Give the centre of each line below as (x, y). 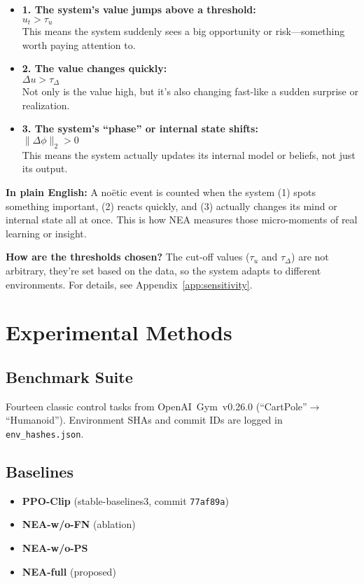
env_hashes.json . (45, 433)
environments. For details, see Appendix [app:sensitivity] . (129, 284)
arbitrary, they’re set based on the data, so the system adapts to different (163, 271)
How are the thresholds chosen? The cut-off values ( (128, 257)
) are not (310, 257)
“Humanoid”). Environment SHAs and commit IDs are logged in (144, 420)
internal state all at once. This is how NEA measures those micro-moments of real (182, 220)
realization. (46, 105)
